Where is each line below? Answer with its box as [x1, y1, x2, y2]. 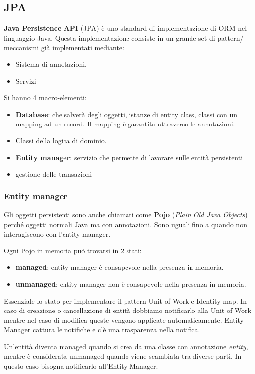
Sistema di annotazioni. [15, 59, 87, 69]
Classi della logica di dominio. [15, 135, 107, 145]
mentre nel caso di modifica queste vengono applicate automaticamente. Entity [4, 314, 244, 325]
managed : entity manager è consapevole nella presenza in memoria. [15, 262, 224, 272]
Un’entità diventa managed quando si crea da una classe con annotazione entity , [4, 341, 248, 351]
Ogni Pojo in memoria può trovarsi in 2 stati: [4, 245, 142, 255]
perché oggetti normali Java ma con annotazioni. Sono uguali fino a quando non [4, 219, 247, 229]
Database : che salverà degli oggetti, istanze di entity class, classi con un [15, 109, 238, 119]
